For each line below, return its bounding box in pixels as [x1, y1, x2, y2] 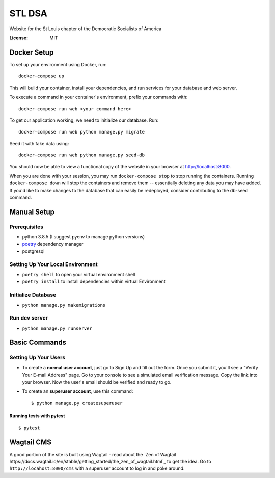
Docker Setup [9, 48, 54, 57]
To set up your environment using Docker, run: [9, 61, 107, 67]
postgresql [22, 248, 45, 254]
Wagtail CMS [9, 438, 52, 446]
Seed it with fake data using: [9, 140, 69, 146]
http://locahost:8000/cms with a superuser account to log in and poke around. [9, 465, 185, 471]
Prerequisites [9, 223, 43, 230]
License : [9, 35, 28, 41]
